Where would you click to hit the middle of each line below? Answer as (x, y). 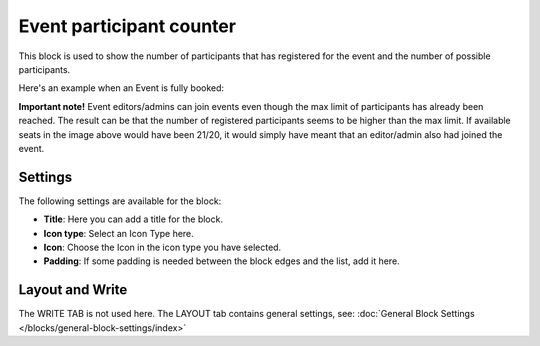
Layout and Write (73, 290)
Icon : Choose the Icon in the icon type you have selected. (162, 247)
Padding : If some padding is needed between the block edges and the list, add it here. (221, 261)
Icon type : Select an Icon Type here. (118, 233)
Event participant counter (127, 26)
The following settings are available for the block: (120, 201)
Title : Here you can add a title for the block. (133, 219)
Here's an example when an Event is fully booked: (121, 88)
